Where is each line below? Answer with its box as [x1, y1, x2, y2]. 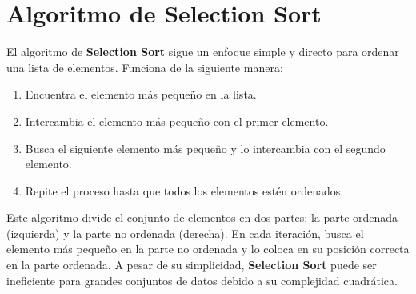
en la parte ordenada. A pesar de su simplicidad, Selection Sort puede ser [6, 256, 377, 273]
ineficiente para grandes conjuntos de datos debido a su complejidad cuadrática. [6, 272, 398, 288]
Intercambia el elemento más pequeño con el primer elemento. [25, 112, 329, 129]
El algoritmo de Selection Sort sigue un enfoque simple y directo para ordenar [6, 43, 399, 60]
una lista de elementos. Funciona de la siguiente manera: [6, 58, 283, 75]
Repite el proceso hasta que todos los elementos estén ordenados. [25, 182, 344, 199]
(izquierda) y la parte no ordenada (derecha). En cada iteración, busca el [6, 224, 364, 241]
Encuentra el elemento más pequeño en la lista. [25, 86, 257, 103]
